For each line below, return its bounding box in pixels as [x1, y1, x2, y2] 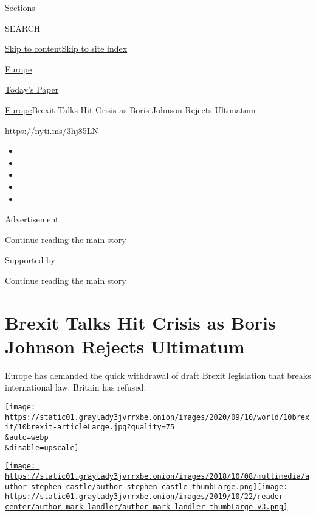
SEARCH [5, 21, 41, 34]
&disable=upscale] [5, 443, 79, 452]
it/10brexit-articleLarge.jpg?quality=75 [5, 423, 175, 432]
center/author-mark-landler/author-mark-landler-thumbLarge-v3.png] [5, 502, 288, 511]
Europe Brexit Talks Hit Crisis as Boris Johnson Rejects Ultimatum [5, 103, 256, 116]
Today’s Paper [5, 83, 59, 96]
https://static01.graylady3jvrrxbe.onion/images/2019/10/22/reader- [5, 492, 288, 501]
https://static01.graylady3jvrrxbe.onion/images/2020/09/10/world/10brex [5, 412, 310, 422]
